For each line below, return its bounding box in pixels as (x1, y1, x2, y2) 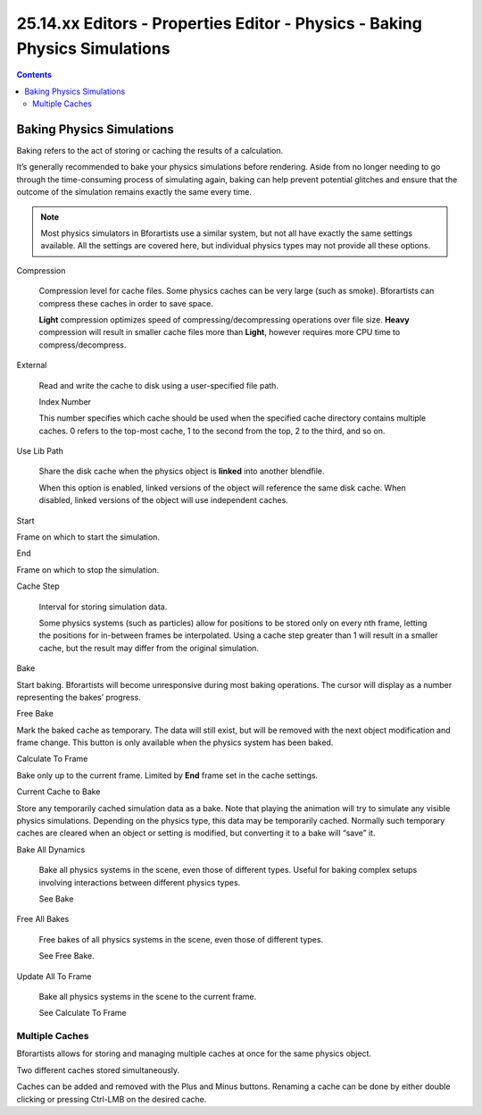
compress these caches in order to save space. (38, 298, 214, 308)
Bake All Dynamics (16, 844, 86, 855)
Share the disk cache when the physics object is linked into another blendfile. (38, 465, 325, 477)
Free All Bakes (16, 914, 70, 925)
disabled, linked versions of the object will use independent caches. (38, 495, 289, 506)
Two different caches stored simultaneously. (16, 1064, 180, 1076)
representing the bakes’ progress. (16, 692, 142, 702)
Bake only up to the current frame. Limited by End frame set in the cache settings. (16, 769, 319, 781)
